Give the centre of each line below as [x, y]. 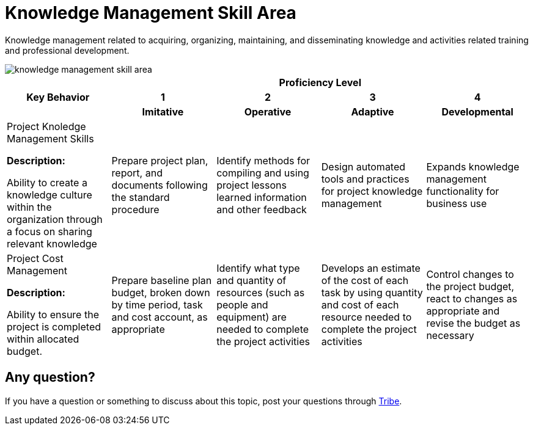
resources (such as [261, 292]
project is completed [54, 326]
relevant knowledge [52, 243]
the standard [141, 197]
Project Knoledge [46, 126]
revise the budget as [473, 323]
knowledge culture [50, 195]
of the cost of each [365, 280]
